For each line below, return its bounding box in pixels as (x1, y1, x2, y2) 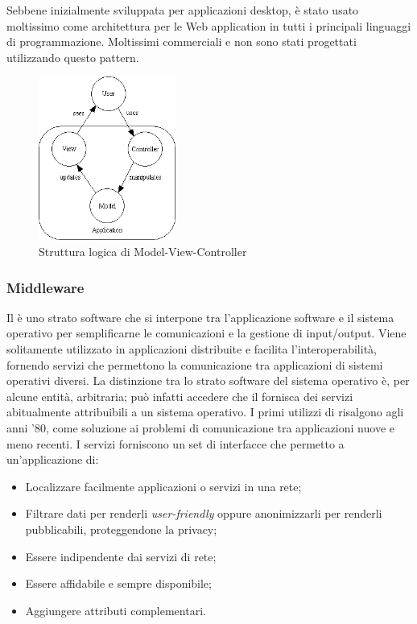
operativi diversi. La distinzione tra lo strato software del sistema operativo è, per (6, 372, 410, 389)
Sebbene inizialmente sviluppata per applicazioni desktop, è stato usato (6, 2, 359, 18)
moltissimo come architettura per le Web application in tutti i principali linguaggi (6, 17, 411, 34)
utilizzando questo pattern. (6, 48, 139, 65)
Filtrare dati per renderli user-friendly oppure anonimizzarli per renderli (25, 505, 382, 522)
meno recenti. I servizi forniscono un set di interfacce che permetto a (6, 435, 345, 452)
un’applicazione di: (6, 451, 99, 468)
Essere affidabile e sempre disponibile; (25, 575, 212, 592)
